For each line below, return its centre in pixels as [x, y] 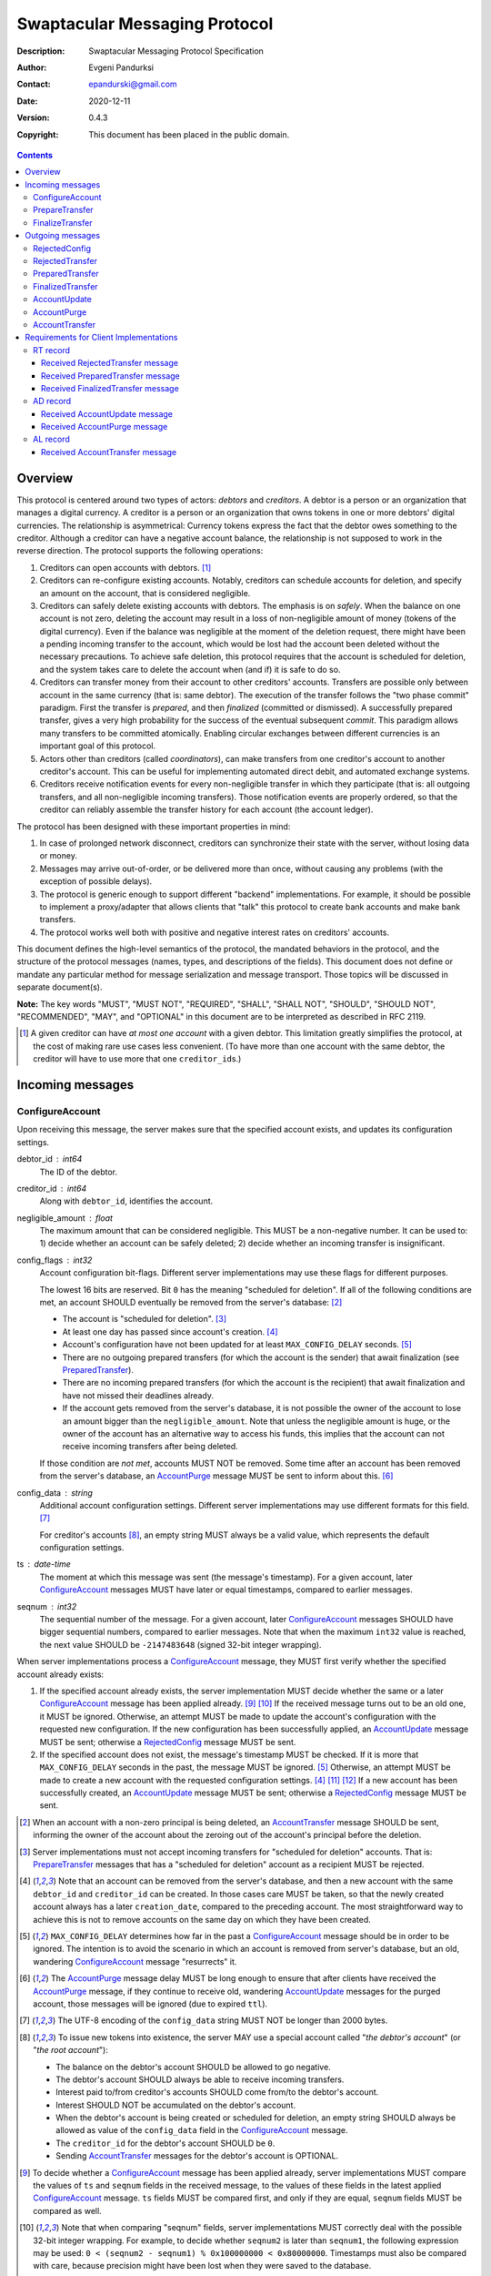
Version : [33, 117]
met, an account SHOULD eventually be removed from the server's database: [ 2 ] [191, 1303]
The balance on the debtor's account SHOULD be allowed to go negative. [193, 2067]
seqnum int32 [47, 1606]
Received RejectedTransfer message [110, 363]
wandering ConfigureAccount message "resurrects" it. [135, 1961]
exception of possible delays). [96, 881]
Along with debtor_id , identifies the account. [126, 1201]
